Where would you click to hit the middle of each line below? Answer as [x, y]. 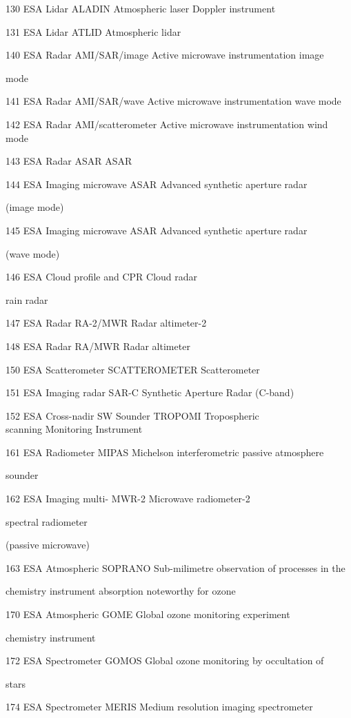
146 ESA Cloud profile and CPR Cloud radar [102, 277]
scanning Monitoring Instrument [74, 429]
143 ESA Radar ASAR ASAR [69, 161]
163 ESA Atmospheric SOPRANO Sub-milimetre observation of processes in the [175, 567]
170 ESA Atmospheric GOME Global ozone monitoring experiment [148, 614]
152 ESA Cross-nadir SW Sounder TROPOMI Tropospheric [132, 415]
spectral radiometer [47, 521]
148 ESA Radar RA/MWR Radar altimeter [98, 346]
